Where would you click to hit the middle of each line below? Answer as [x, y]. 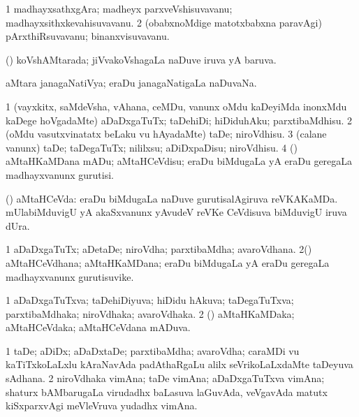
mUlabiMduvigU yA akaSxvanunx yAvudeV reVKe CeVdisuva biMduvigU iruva [176, 212]
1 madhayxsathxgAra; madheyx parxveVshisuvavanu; [119, 8]
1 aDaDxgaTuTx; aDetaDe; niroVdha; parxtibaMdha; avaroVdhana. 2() [159, 249]
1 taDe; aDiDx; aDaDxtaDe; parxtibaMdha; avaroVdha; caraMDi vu [153, 350]
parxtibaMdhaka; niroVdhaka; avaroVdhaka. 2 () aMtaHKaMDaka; [150, 313]
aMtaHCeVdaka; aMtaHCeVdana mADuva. [98, 327]
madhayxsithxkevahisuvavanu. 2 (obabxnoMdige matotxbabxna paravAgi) [164, 22]
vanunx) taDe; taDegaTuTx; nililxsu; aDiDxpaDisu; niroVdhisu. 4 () [152, 147]
